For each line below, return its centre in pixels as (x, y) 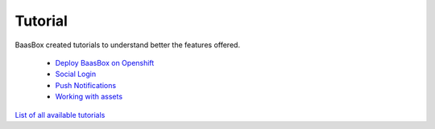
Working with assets (89, 97)
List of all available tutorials (60, 115)
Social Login (76, 74)
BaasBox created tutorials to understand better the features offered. (128, 45)
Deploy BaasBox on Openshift (105, 62)
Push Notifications (86, 85)
